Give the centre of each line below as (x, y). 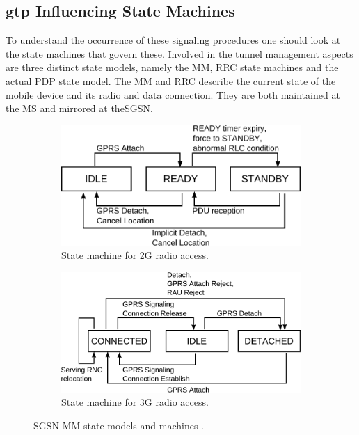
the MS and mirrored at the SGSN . (79, 108)
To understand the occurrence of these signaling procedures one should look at (173, 40)
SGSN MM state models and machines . (119, 425)
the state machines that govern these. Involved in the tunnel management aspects (179, 53)
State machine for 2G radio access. (135, 255)
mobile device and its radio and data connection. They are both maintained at (173, 94)
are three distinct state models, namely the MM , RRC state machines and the (172, 67)
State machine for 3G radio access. (135, 402)
